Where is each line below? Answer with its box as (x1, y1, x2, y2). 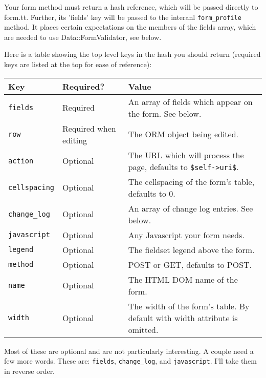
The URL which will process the (128, 149, 244, 161)
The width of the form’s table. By (128, 300, 250, 312)
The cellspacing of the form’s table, (128, 175, 255, 187)
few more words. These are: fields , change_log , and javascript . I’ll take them (4, 355, 257, 366)
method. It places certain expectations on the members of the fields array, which (4, 22, 256, 32)
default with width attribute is (128, 311, 238, 324)
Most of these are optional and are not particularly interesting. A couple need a (4, 345, 254, 356)
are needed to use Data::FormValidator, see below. (4, 31, 162, 42)
